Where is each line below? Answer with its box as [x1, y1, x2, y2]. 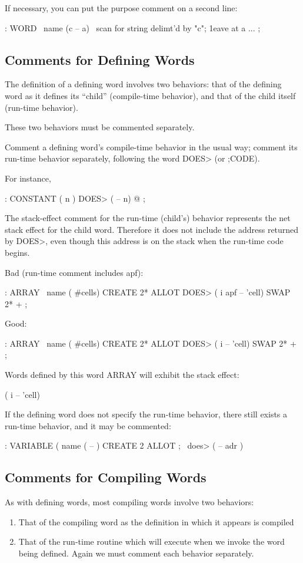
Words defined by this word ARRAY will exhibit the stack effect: [5, 368, 239, 381]
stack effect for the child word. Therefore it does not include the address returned [5, 223, 299, 235]
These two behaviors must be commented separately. [5, 121, 195, 133]
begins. [5, 246, 30, 258]
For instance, [5, 172, 51, 184]
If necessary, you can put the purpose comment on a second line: [5, 2, 238, 14]
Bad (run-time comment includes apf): [5, 266, 144, 278]
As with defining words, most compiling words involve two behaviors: [5, 496, 254, 508]
